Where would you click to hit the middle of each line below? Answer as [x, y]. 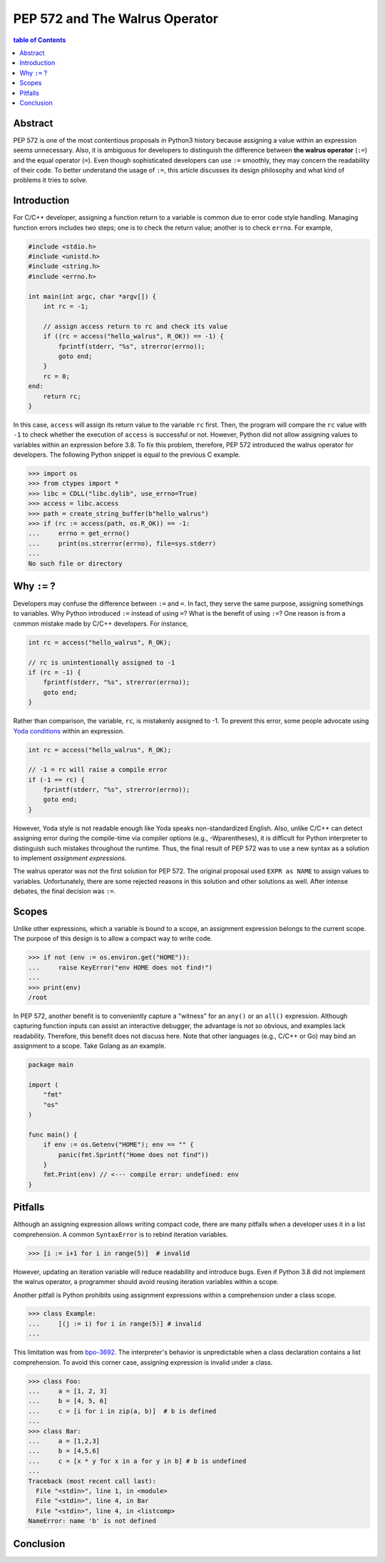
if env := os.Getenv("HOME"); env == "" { [118, 1145]
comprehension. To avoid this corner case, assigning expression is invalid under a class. [143, 1362]
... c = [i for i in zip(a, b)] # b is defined [122, 1411]
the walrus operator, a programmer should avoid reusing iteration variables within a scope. [146, 1282]
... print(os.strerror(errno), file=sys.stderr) [122, 543]
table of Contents [40, 40]
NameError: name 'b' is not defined [92, 1521]
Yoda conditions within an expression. [69, 730]
